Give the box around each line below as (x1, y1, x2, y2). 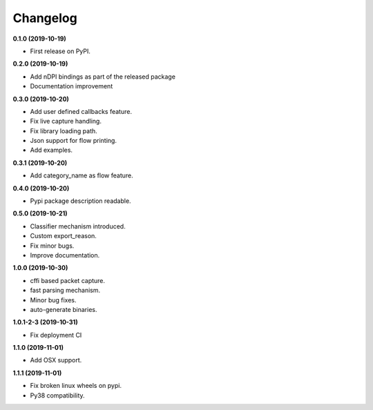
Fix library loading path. (30, 126, 98, 135)
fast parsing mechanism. (30, 286, 101, 295)
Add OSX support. (30, 356, 82, 364)
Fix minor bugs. (30, 242, 75, 250)
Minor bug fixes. (30, 295, 77, 304)
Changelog (12, 10, 77, 26)
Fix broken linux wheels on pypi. (30, 382, 122, 390)
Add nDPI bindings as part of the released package (30, 72, 176, 81)
